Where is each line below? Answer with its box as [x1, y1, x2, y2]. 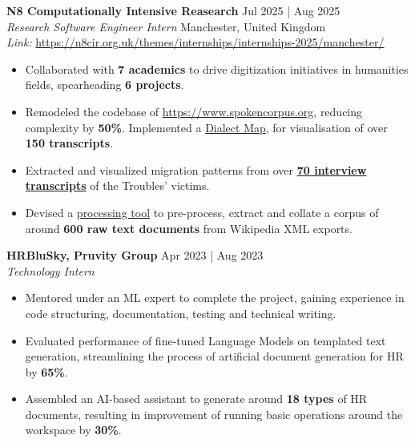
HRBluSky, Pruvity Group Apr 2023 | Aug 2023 [6, 247, 264, 264]
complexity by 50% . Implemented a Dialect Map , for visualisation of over [25, 119, 388, 135]
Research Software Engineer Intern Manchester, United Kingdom [6, 18, 326, 34]
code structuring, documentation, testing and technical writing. [25, 304, 336, 321]
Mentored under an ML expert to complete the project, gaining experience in [25, 289, 405, 306]
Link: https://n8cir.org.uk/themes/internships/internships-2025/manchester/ [6, 34, 385, 50]
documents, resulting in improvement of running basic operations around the [25, 405, 403, 422]
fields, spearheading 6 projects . [25, 76, 184, 93]
